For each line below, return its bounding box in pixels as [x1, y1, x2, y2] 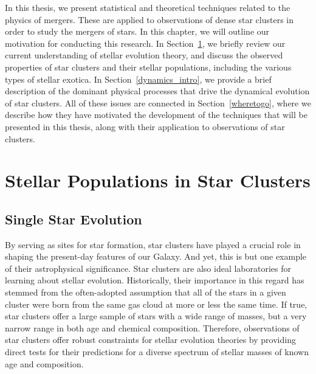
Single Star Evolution [5, 209, 142, 228]
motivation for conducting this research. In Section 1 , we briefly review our [5, 36, 286, 49]
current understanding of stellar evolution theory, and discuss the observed [5, 49, 283, 61]
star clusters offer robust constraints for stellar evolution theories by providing [5, 333, 296, 346]
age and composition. [5, 357, 84, 370]
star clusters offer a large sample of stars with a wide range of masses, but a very [5, 310, 307, 322]
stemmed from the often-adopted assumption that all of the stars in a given [5, 286, 286, 299]
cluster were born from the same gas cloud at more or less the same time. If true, [5, 297, 307, 310]
